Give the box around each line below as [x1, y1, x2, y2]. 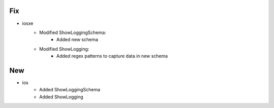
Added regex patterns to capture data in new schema [56, 53, 168, 59]
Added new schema [56, 37, 98, 43]
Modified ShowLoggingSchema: [39, 29, 107, 35]
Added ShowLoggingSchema [39, 87, 100, 93]
